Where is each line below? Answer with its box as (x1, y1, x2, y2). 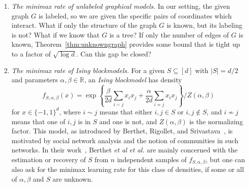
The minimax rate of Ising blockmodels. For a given (11, 65, 165, 75)
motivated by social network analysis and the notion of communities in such (11, 135, 238, 145)
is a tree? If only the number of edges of (109, 29, 229, 39)
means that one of (11, 116, 65, 126)
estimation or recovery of (11, 154, 86, 164)
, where (59, 106, 81, 116)
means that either (99, 106, 153, 116)
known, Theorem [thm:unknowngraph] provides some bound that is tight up (11, 39, 240, 49)
